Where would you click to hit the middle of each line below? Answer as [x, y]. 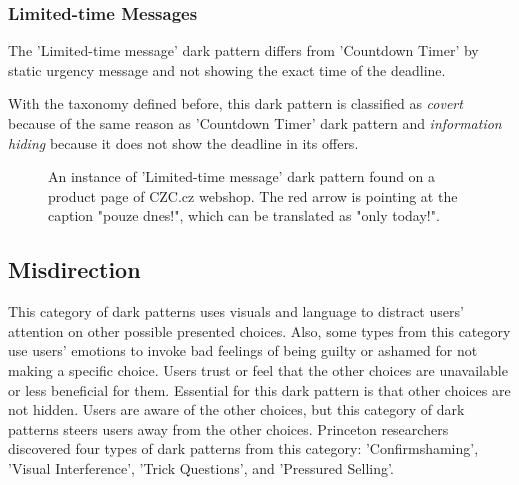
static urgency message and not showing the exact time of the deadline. [227, 69]
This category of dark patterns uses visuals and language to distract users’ [236, 311]
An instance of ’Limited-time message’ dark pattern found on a [242, 176]
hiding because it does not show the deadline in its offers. [183, 142]
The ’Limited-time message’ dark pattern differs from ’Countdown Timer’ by [243, 50]
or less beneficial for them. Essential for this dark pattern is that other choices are [259, 389]
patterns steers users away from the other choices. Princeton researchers [228, 428]
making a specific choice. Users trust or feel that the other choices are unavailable [258, 369]
